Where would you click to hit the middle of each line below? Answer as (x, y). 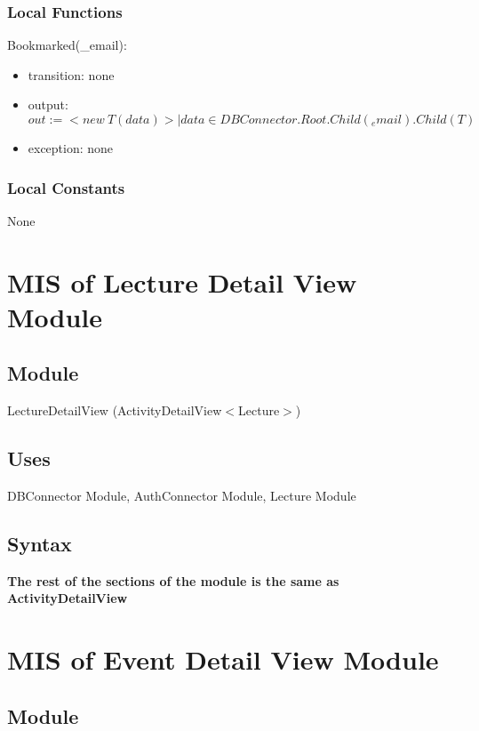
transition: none (71, 74)
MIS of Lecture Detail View (182, 281)
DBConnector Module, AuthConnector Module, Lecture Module (182, 495)
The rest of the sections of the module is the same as (173, 580)
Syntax (40, 543)
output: (48, 104)
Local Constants (66, 187)
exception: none (71, 148)
